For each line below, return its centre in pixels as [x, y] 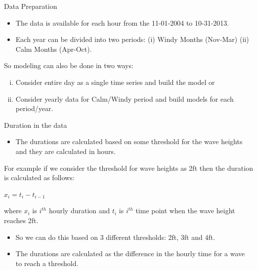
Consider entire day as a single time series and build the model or [115, 82]
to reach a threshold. [47, 263]
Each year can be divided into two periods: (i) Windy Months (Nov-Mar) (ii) [132, 39]
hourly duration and [79, 211]
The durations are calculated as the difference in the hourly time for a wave [130, 253]
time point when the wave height [185, 211]
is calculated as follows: [39, 177]
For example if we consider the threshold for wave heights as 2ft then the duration [128, 168]
